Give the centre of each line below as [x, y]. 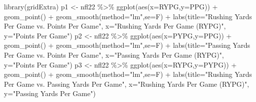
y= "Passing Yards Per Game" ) [50, 93]
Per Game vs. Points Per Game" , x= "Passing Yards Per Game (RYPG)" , [114, 54]
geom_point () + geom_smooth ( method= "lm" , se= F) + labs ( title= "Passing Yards [127, 45]
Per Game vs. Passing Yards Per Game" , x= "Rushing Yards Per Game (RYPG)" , [127, 84]
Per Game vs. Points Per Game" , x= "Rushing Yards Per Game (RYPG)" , [115, 26]
